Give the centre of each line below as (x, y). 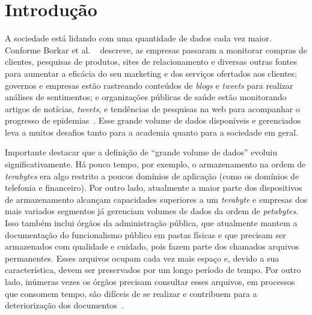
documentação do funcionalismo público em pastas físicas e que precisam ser (145, 234)
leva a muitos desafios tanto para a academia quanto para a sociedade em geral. (152, 132)
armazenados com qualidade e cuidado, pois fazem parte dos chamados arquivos (152, 246)
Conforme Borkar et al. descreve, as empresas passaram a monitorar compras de (156, 49)
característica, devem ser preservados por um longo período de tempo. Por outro (153, 270)
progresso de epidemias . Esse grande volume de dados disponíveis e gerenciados (153, 120)
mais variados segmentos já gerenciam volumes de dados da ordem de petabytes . (152, 211)
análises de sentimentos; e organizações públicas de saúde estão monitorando (146, 97)
